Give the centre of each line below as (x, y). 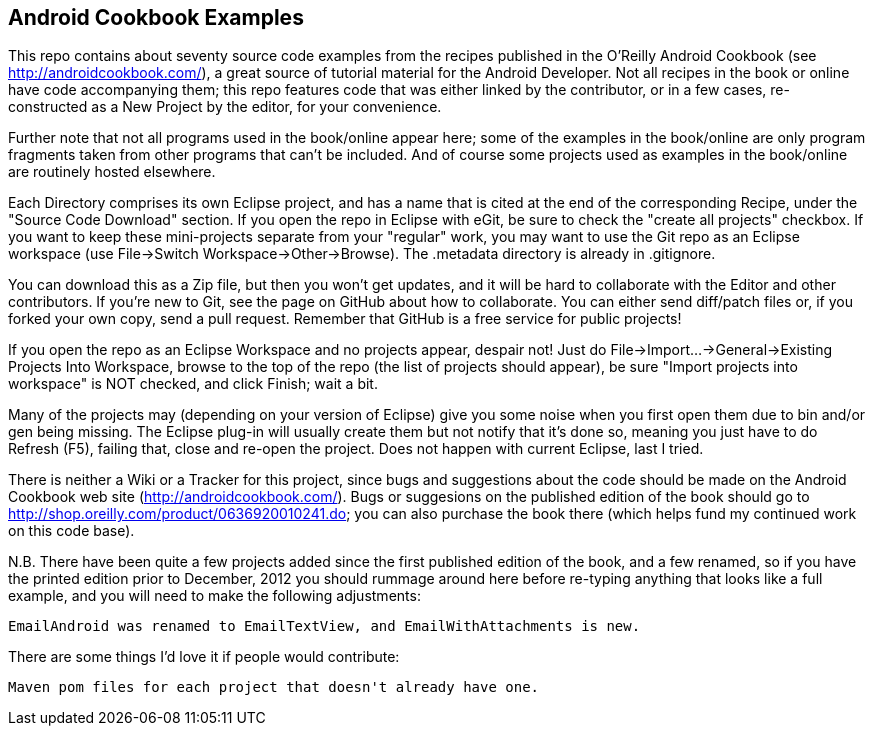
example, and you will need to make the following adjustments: (214, 596)
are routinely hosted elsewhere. (112, 172)
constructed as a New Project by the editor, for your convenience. (225, 107)
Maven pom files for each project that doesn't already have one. (274, 687)
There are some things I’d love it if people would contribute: (204, 657)
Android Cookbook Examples (156, 17)
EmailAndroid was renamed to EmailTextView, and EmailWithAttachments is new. (324, 626)
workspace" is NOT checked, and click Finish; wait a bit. (193, 384)
